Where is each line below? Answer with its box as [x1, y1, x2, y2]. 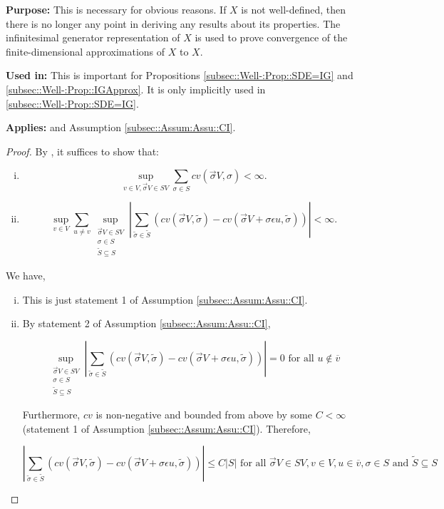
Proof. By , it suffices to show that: [6, 143, 160, 158]
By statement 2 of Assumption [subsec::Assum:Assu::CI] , [22, 316, 271, 331]
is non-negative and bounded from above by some [95, 406, 312, 421]
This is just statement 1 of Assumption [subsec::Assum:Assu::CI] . [22, 292, 308, 307]
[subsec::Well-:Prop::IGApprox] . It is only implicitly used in [6, 81, 266, 96]
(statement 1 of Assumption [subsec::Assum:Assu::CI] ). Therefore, [22, 421, 311, 436]
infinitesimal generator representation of [6, 30, 180, 45]
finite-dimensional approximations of [6, 43, 165, 58]
